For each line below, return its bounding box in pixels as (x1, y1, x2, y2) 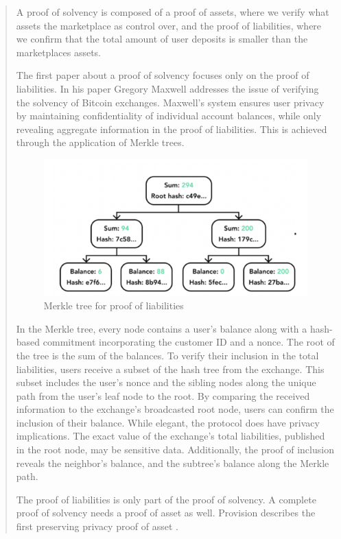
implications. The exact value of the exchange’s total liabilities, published (16, 429, 325, 443)
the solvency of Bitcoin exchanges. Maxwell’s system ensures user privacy (16, 95, 325, 109)
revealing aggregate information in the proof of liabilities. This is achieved (16, 121, 327, 136)
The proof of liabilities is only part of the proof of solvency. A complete (16, 492, 316, 506)
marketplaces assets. (16, 45, 101, 59)
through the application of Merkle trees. (16, 135, 185, 149)
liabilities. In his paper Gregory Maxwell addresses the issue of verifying (16, 81, 319, 95)
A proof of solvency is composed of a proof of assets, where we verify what (16, 5, 329, 19)
